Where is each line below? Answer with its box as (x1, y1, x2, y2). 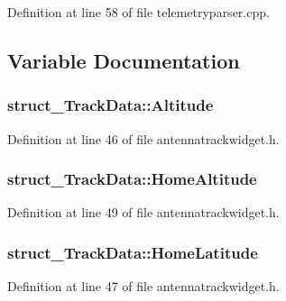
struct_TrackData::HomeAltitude (7, 168, 257, 190)
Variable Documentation (7, 46, 240, 74)
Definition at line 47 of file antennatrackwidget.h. (7, 277, 280, 296)
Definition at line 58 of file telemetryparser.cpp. (7, 3, 270, 21)
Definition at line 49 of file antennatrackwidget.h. (7, 203, 280, 222)
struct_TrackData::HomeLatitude (7, 241, 258, 263)
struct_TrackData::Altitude (7, 94, 214, 116)
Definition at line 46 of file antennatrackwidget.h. (7, 129, 280, 148)
